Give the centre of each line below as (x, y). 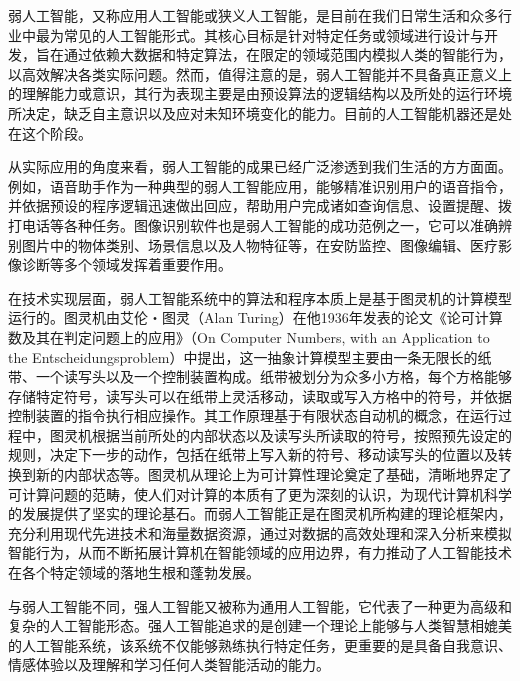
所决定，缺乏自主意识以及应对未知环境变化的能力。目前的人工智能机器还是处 (260, 112)
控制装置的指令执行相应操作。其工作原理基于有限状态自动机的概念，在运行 (253, 415)
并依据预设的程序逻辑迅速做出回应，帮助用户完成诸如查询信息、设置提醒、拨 (260, 205)
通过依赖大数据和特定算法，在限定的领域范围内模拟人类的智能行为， (287, 54)
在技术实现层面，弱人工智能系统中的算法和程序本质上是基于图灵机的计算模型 (260, 297)
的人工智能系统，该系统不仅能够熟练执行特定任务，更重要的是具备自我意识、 (260, 644)
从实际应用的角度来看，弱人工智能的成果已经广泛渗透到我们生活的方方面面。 (260, 166)
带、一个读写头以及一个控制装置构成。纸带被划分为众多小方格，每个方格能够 (260, 376)
